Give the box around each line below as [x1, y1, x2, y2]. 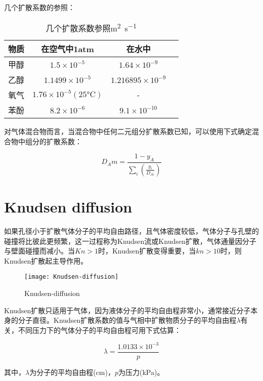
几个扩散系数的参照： [4, 2, 75, 12]
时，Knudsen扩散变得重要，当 [98, 245, 196, 256]
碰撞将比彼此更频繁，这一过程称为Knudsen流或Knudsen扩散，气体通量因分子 [4, 235, 256, 246]
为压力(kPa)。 [118, 366, 164, 377]
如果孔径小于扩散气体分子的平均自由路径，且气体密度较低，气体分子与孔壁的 [4, 225, 259, 236]
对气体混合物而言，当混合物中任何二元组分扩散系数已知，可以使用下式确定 [4, 125, 252, 136]
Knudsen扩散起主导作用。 [4, 255, 88, 266]
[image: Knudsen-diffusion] [24, 273, 119, 281]
